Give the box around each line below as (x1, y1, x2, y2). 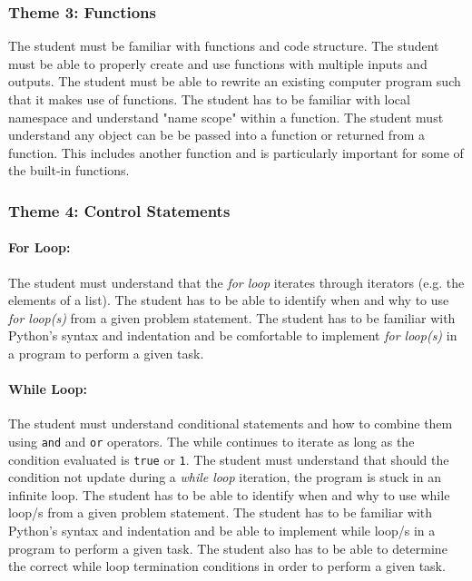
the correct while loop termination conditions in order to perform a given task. (8, 556, 446, 576)
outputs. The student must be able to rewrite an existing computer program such (8, 72, 461, 91)
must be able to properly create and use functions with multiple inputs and (8, 54, 428, 73)
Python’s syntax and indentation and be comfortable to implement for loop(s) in (8, 326, 457, 345)
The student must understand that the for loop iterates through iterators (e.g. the (8, 272, 465, 291)
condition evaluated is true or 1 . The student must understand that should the (8, 449, 449, 468)
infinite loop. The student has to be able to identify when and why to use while (8, 485, 450, 504)
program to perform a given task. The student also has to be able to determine (8, 538, 447, 557)
